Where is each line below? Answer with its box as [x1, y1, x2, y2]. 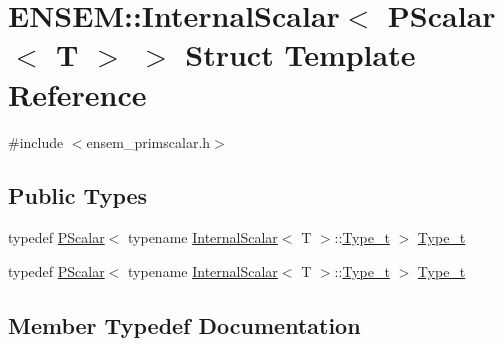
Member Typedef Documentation [8, 309, 361, 340]
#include [8, 131, 64, 152]
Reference [8, 73, 147, 114]
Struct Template [185, 34, 416, 75]
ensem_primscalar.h [86, 131, 211, 152]
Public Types [8, 180, 148, 211]
